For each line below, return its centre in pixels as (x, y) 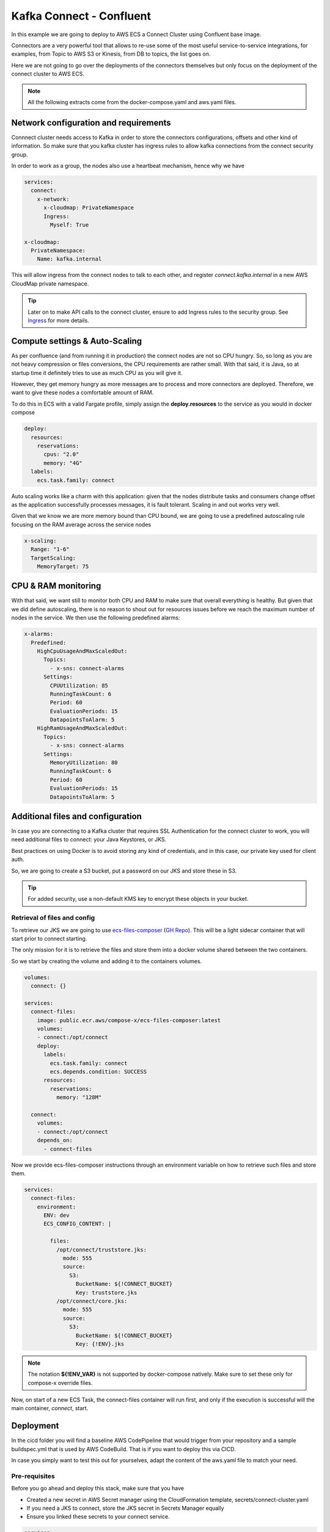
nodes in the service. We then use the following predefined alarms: (96, 618)
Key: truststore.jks (106, 1292)
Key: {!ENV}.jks (100, 1344)
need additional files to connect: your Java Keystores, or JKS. (89, 840)
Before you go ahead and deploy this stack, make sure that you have (98, 1488)
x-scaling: (40, 540)
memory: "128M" (79, 1098)
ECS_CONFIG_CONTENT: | (78, 1224)
